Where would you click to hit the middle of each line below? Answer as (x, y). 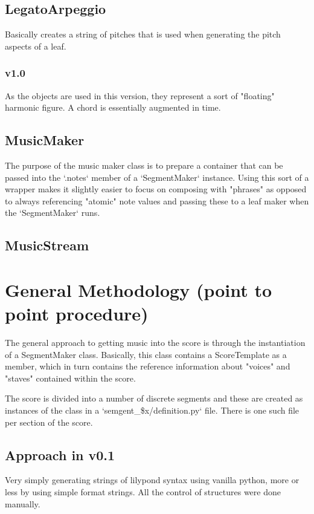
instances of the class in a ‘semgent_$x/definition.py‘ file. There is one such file (152, 410)
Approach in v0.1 (60, 454)
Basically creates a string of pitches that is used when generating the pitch (143, 34)
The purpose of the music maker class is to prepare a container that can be (144, 165)
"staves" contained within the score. (70, 378)
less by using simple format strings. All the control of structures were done (143, 492)
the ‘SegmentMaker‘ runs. (53, 213)
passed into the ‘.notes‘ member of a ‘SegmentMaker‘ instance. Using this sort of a (157, 177)
